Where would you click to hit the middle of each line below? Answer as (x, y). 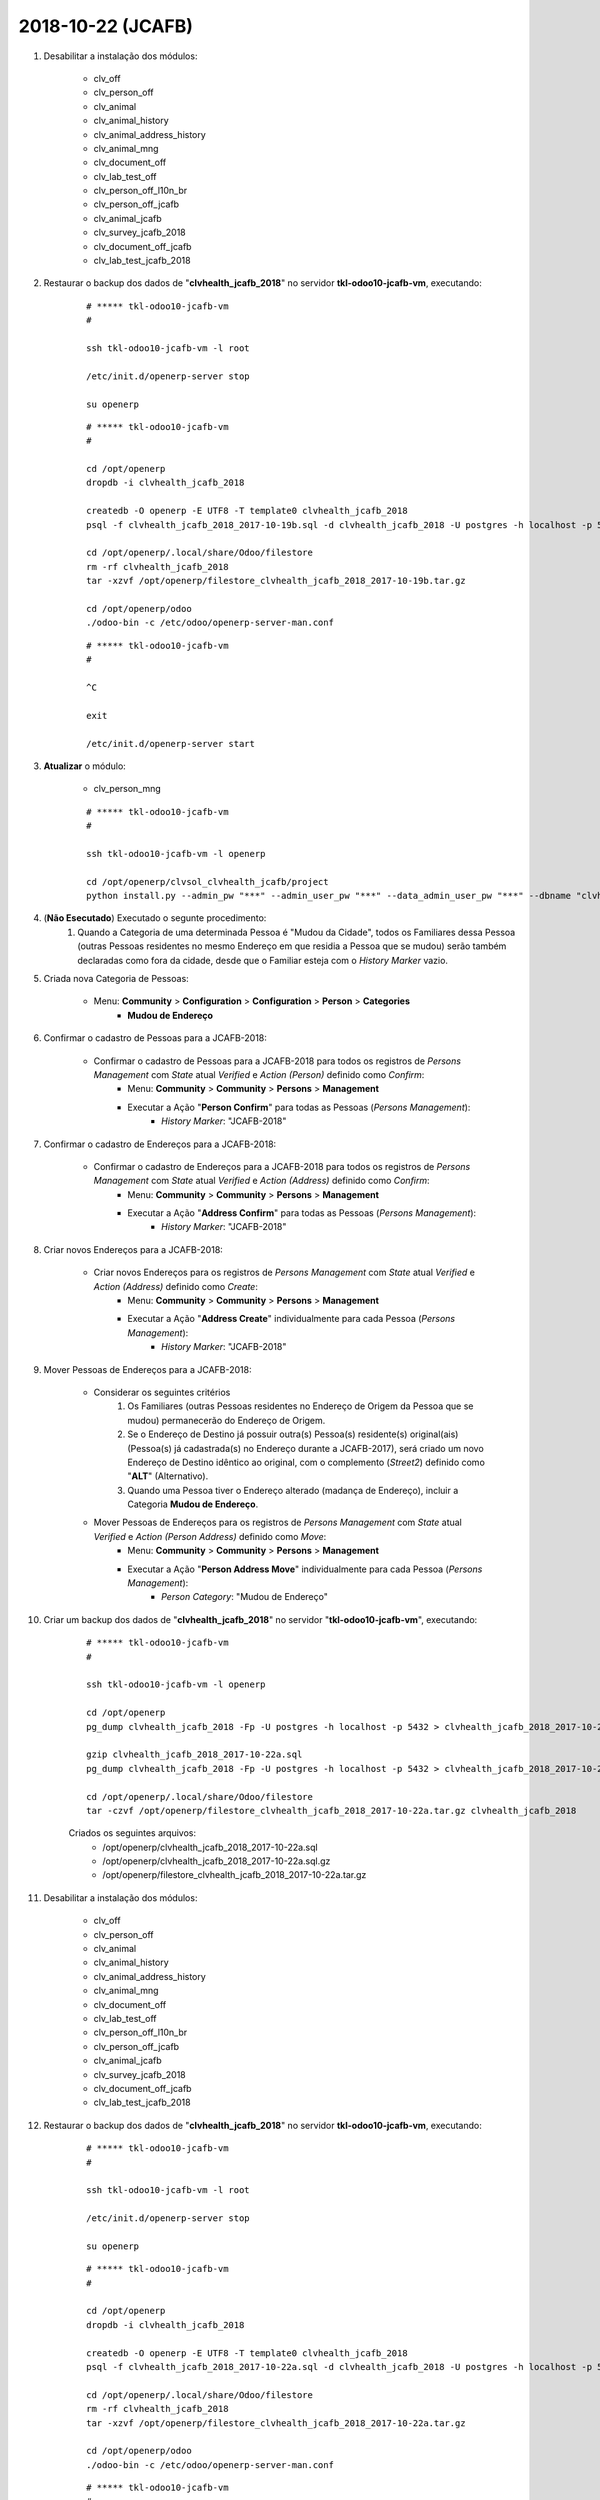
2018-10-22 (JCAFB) (106, 26)
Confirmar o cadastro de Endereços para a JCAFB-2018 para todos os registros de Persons (282, 1166)
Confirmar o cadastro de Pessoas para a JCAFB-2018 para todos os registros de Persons (277, 1061)
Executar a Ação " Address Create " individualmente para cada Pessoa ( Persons (291, 1319)
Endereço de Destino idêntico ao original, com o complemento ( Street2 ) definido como (306, 1462)
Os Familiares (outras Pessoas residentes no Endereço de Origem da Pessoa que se (300, 1406)
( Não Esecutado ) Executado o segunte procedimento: (155, 918)
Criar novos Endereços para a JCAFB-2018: (133, 1249)
